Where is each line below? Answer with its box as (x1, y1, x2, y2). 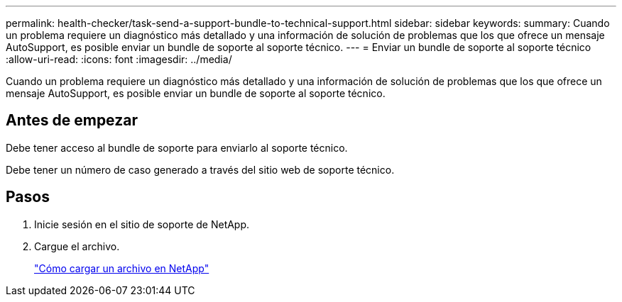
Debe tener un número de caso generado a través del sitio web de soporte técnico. (6, 163, 395, 176)
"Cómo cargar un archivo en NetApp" (34, 262, 209, 274)
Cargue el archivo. (34, 240, 120, 252)
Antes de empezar (6, 111, 138, 130)
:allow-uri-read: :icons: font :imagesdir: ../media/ (6, 53, 232, 65)
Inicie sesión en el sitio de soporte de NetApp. (34, 218, 250, 230)
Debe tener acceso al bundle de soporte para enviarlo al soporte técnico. (6, 141, 348, 154)
